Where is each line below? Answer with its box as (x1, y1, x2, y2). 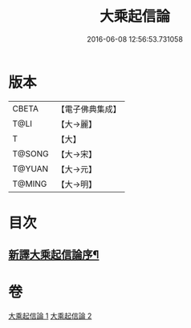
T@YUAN (12, 163, 49, 174)
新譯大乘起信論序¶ (8, 248, 100, 261)
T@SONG (12, 148, 50, 159)
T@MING (12, 178, 47, 189)
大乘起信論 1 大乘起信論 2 (8, 311, 92, 321)
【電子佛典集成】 (56, 103, 122, 115)
